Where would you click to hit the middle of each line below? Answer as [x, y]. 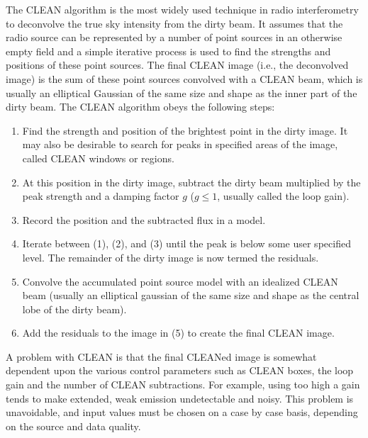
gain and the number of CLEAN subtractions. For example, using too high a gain [183, 384]
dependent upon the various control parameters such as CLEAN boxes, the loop [180, 370]
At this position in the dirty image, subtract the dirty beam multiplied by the [191, 182]
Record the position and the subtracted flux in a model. [144, 219]
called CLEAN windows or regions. [98, 158]
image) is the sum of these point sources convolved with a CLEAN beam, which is [184, 78]
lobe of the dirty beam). [74, 309]
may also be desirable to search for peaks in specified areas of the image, [180, 144]
